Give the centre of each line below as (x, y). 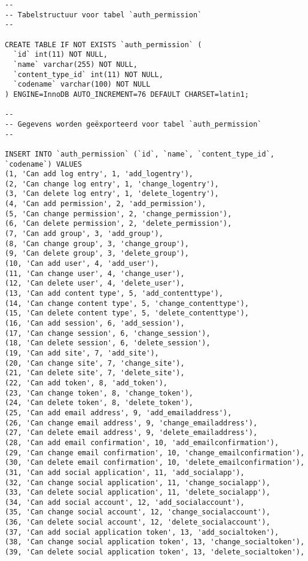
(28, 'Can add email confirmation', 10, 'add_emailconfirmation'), (142, 442)
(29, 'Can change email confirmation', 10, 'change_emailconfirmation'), (155, 453)
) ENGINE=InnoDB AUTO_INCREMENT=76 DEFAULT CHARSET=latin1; (127, 94)
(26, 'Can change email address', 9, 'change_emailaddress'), (131, 423)
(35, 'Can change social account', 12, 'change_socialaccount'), (138, 512)
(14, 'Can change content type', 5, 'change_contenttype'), (127, 303)
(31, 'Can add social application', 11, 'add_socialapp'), (125, 472)
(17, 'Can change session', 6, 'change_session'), (108, 333)
